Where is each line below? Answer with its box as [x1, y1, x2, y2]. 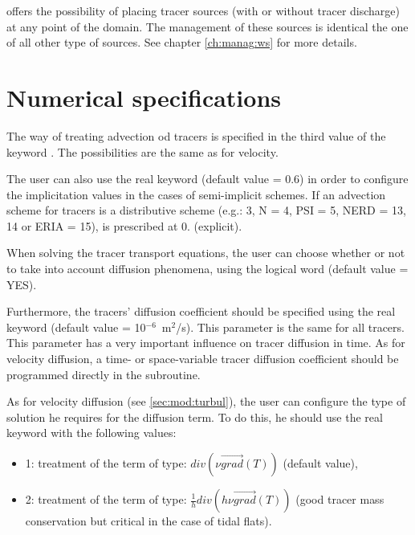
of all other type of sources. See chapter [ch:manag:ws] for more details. [6, 34, 357, 51]
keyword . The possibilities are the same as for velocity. [6, 143, 279, 160]
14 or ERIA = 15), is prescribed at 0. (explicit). [6, 217, 242, 234]
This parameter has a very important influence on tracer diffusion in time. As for [6, 334, 405, 351]
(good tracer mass [295, 491, 384, 507]
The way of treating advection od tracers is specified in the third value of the [6, 127, 386, 144]
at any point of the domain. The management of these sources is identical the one [6, 18, 409, 35]
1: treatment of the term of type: [25, 455, 187, 471]
